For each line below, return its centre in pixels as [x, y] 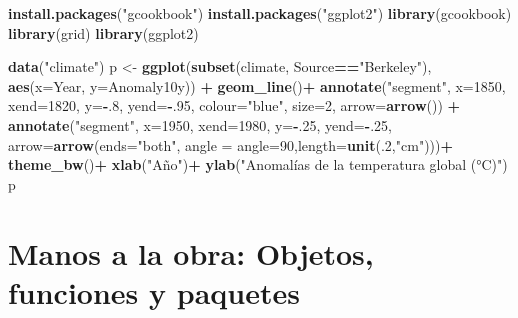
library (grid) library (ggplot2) [103, 32]
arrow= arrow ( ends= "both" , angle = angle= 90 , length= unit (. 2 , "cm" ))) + [230, 144]
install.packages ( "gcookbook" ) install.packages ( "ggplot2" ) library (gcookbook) [260, 13]
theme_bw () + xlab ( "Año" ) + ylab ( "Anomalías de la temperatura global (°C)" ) [258, 164]
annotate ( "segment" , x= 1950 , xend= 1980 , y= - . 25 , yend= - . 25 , [200, 124]
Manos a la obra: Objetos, [191, 252]
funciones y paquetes [154, 291]
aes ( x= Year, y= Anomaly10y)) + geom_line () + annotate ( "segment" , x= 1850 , [257, 85]
